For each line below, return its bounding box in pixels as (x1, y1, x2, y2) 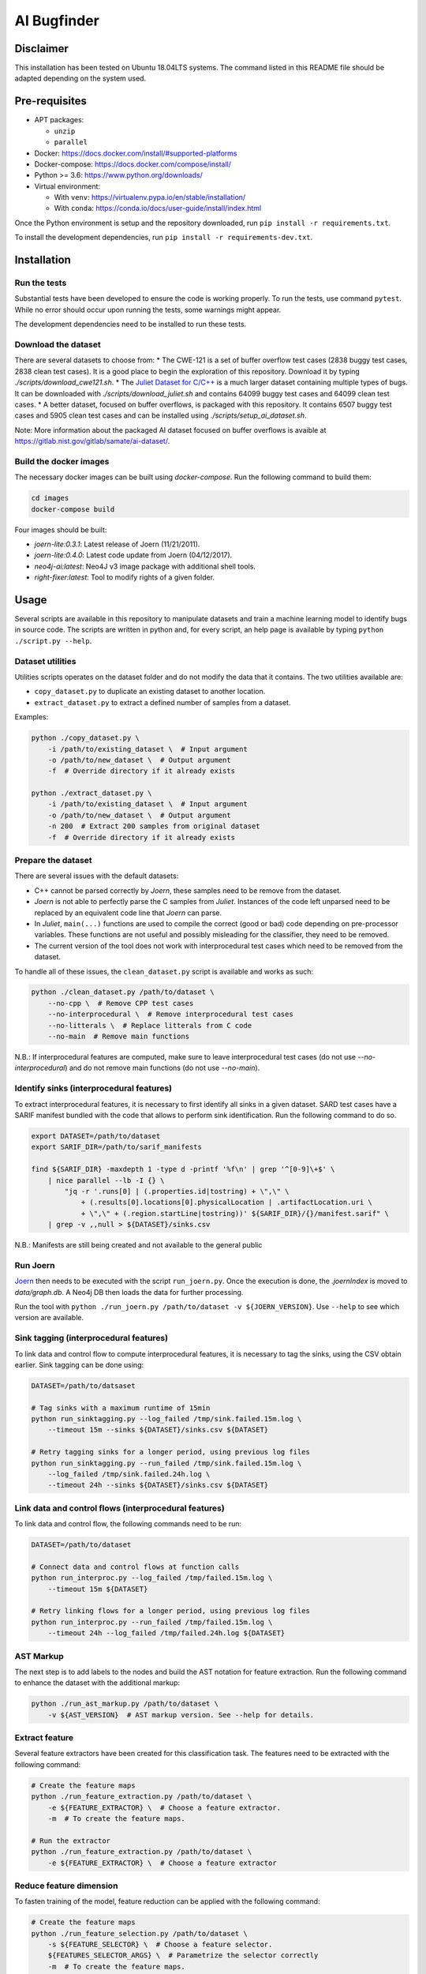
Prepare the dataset (14, 855, 92, 865)
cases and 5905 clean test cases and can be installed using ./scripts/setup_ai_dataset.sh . (14, 411, 307, 420)
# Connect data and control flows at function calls (31, 1562, 240, 1571)
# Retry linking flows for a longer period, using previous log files (31, 1607, 311, 1616)
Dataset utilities (14, 655, 77, 666)
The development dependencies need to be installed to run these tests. (14, 320, 247, 329)
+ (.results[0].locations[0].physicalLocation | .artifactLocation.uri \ (80, 1198, 372, 1207)
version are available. (14, 1313, 84, 1323)
